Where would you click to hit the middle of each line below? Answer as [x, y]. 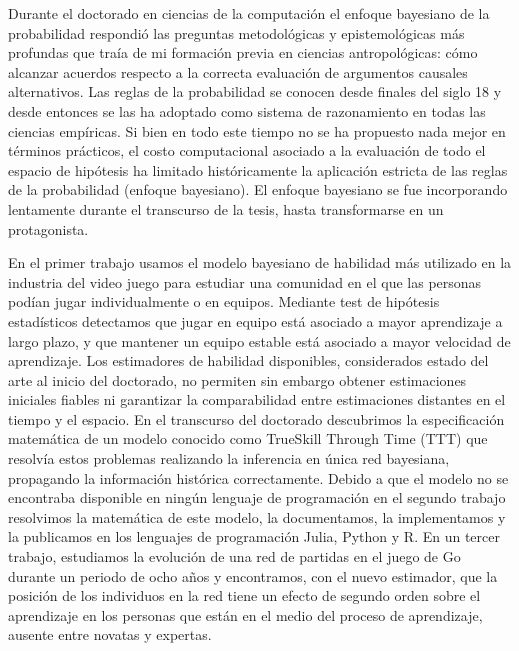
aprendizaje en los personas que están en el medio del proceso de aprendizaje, [245, 614]
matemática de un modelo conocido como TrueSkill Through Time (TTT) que [248, 438]
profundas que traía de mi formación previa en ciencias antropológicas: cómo [243, 52]
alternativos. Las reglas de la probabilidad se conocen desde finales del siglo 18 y [255, 91]
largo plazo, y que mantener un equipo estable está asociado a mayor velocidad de [259, 340]
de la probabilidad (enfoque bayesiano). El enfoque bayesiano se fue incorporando [258, 189]
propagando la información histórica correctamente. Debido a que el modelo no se [258, 477]
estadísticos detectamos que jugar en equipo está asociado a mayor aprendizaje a [255, 320]
